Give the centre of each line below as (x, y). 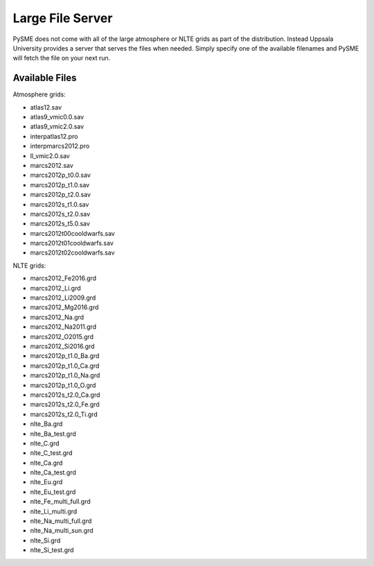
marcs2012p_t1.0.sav (60, 185)
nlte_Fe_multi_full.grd (61, 501)
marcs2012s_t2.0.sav (60, 214)
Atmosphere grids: (39, 94)
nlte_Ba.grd (46, 424)
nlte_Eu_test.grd (53, 492)
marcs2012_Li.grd (55, 288)
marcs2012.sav (52, 165)
